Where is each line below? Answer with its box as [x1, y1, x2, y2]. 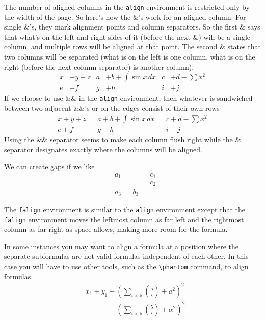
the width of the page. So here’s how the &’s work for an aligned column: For [4, 11, 246, 22]
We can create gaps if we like [4, 161, 95, 171]
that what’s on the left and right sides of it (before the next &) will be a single [4, 31, 250, 42]
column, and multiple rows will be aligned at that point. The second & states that [4, 41, 261, 52]
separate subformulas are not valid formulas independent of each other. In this [4, 251, 249, 261]
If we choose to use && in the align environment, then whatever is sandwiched [4, 93, 253, 103]
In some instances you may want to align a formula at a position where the [4, 241, 239, 251]
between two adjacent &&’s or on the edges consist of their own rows [4, 103, 220, 113]
